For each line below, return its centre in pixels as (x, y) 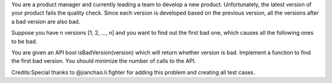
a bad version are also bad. (46, 21)
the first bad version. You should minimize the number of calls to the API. (104, 61)
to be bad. (24, 41)
